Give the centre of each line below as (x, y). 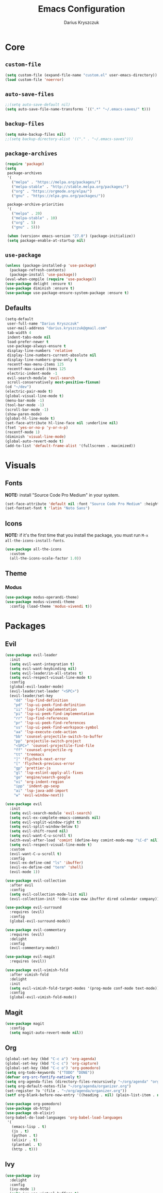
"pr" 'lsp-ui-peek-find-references (50, 723)
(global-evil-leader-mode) (37, 687)
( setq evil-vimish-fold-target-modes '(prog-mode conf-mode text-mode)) (84, 988)
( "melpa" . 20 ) (27, 214)
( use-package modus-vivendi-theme (40, 602)
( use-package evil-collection (36, 881)
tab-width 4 (19, 333)
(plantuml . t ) (27, 1145)
